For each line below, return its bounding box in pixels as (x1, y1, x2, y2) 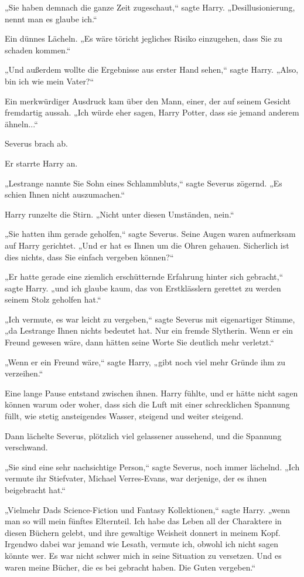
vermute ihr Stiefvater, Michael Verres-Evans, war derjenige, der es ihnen (5, 472, 267, 484)
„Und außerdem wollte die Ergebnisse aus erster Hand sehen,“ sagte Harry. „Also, (5, 63, 299, 76)
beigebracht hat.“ (5, 484, 66, 495)
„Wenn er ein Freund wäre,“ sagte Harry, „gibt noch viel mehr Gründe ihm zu (5, 355, 285, 368)
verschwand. (5, 441, 48, 453)
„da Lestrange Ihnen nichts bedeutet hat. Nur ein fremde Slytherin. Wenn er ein (5, 324, 293, 337)
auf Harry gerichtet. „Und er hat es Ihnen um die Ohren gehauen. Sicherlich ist (5, 239, 289, 251)
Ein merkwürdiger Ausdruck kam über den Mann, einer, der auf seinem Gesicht (5, 94, 291, 107)
